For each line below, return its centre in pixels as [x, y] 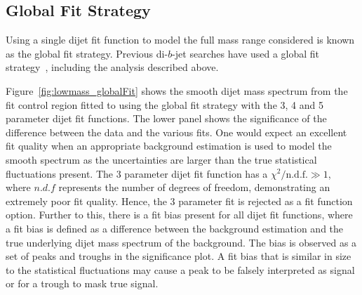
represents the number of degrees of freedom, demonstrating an [194, 187]
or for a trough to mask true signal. [82, 283]
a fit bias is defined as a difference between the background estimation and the [175, 228]
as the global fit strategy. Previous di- [87, 53]
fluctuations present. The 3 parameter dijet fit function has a [137, 173]
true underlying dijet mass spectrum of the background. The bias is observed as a [181, 242]
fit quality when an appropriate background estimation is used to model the [169, 146]
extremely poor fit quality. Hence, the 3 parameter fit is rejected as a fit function [179, 201]
